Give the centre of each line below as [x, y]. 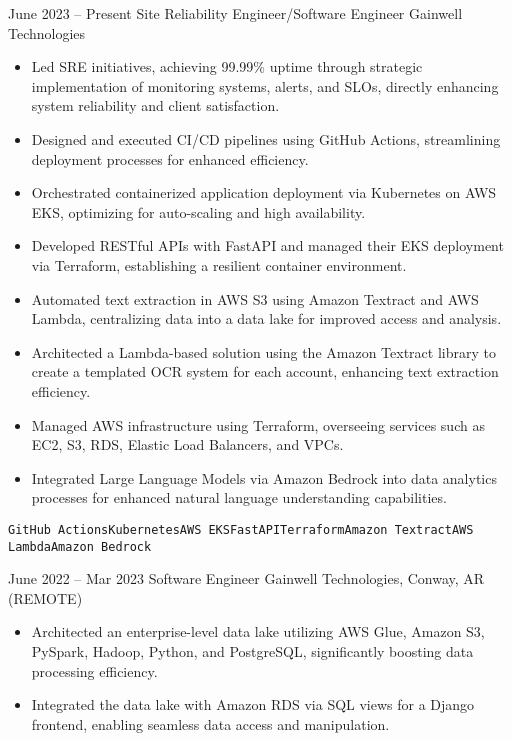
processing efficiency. [94, 670]
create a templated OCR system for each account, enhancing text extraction [265, 371]
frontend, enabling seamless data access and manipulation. [210, 723]
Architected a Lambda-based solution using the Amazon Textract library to [263, 351]
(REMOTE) [45, 597]
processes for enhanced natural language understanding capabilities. [239, 497]
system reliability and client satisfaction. [155, 105]
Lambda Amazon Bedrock [80, 546]
